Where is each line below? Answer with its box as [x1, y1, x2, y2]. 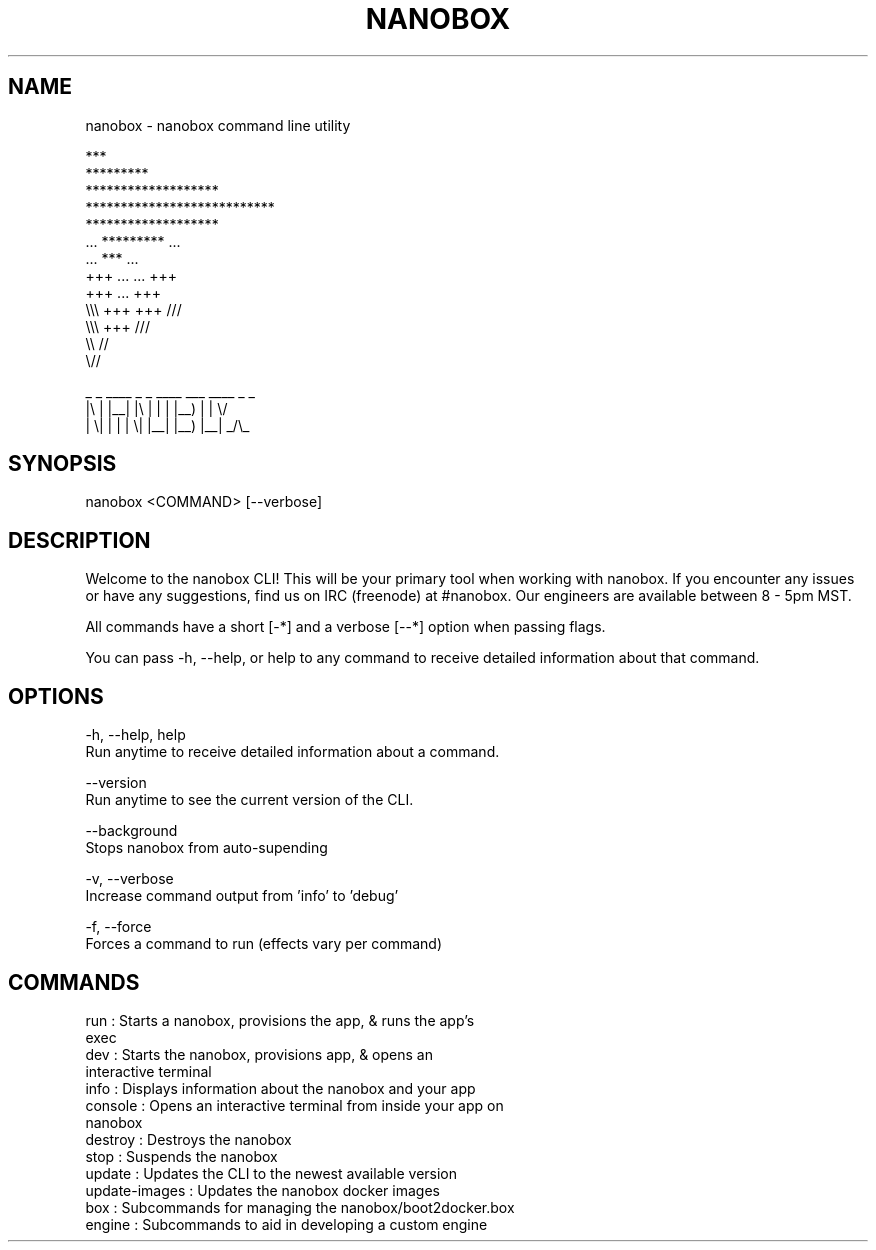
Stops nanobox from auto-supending [85, 839, 328, 857]
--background [85, 822, 178, 840]
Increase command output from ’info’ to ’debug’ [85, 887, 399, 905]
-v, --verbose [85, 870, 174, 888]
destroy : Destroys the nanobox [85, 1130, 292, 1148]
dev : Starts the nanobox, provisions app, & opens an [85, 1045, 433, 1063]
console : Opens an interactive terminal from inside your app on [85, 1096, 504, 1114]
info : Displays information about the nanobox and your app [85, 1079, 476, 1097]
